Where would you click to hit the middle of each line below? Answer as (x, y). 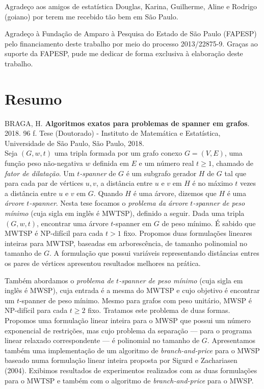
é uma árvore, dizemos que (175, 193)
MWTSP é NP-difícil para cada (54, 233)
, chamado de (232, 163)
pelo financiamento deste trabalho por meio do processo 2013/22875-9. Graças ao (131, 43)
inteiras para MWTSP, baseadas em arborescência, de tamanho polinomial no (126, 243)
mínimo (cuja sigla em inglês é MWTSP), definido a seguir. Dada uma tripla (125, 213)
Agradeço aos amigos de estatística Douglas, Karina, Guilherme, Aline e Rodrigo (131, 6)
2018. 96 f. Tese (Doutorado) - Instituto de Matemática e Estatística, (113, 133)
